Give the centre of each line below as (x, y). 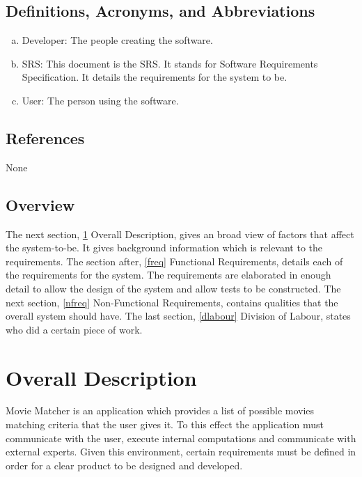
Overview (40, 204)
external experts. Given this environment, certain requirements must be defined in (181, 452)
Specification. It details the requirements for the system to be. (155, 77)
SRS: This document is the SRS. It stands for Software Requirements (170, 63)
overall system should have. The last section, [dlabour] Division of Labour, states (178, 316)
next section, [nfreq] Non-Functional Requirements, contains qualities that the (172, 302)
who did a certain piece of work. (74, 329)
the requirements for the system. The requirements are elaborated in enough (168, 275)
